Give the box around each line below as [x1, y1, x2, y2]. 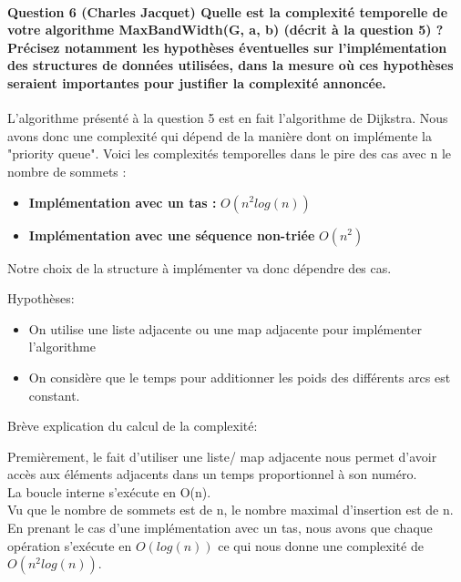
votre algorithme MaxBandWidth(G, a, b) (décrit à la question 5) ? [7, 20, 444, 39]
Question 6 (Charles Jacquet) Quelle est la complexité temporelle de [7, 2, 448, 21]
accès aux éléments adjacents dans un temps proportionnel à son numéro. [7, 465, 417, 484]
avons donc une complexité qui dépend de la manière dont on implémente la [7, 126, 432, 145]
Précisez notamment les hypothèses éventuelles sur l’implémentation [7, 37, 447, 56]
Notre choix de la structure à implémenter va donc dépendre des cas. [7, 258, 392, 277]
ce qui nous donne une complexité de [218, 536, 424, 555]
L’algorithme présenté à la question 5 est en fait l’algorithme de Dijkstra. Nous [7, 108, 448, 128]
